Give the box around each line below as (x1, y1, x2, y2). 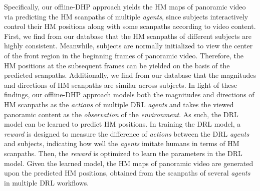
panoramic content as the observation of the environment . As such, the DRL (4, 109, 238, 119)
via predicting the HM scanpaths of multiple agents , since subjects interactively (4, 11, 248, 21)
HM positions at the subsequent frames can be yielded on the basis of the (4, 60, 230, 70)
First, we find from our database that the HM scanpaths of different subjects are (4, 30, 251, 41)
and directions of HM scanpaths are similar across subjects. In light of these (4, 79, 237, 90)
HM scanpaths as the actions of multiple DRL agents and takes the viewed (4, 99, 234, 109)
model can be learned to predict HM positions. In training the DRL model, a (4, 119, 241, 129)
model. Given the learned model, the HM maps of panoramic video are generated (4, 158, 253, 168)
